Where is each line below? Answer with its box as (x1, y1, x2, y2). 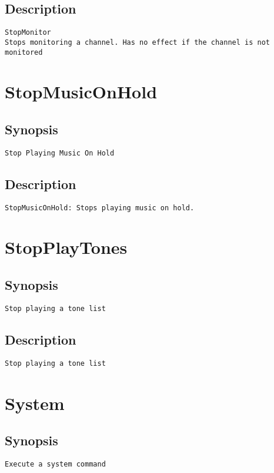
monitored (5, 48, 43, 57)
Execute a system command (5, 459, 106, 468)
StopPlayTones (5, 235, 128, 259)
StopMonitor (5, 28, 51, 37)
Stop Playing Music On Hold (5, 148, 115, 157)
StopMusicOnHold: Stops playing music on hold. (5, 203, 195, 212)
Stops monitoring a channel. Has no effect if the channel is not (5, 38, 270, 47)
